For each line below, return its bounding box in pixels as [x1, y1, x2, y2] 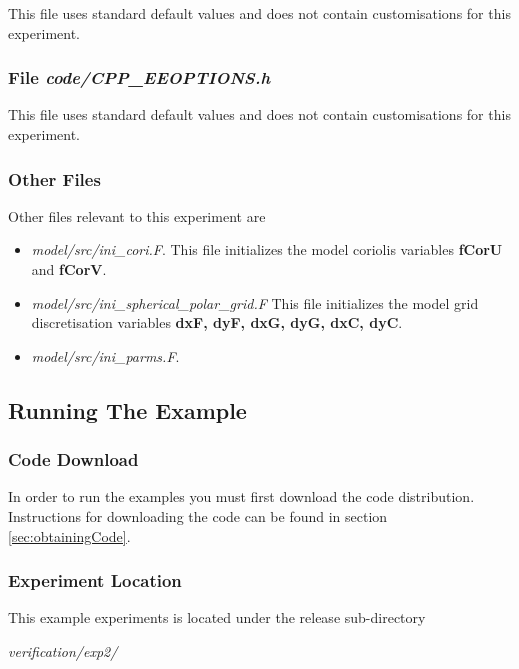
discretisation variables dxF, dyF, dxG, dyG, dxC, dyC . [31, 312, 403, 333]
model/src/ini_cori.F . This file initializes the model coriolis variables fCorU [31, 239, 503, 260]
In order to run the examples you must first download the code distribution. [8, 486, 475, 507]
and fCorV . [31, 259, 107, 279]
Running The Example [8, 394, 247, 425]
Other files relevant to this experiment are [8, 205, 266, 226]
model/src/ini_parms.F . [31, 345, 180, 366]
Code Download [8, 447, 139, 472]
